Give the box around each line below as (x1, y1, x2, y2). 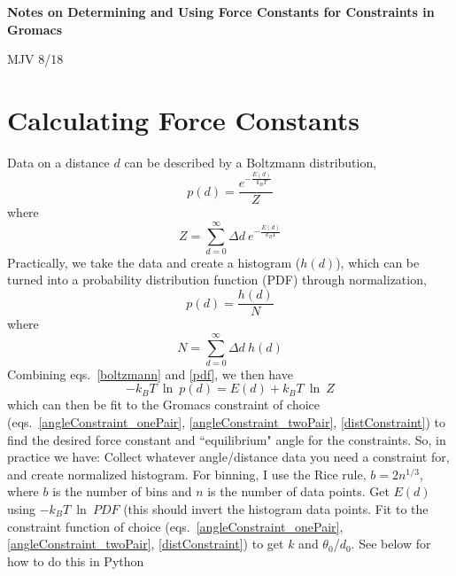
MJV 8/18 (7, 50, 64, 68)
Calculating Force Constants (7, 101, 359, 137)
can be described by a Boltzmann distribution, (124, 152, 377, 171)
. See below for (351, 534, 431, 553)
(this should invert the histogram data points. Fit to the (123, 500, 429, 518)
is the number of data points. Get (207, 482, 390, 501)
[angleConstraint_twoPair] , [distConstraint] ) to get (7, 534, 284, 553)
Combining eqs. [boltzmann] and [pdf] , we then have (7, 364, 293, 383)
